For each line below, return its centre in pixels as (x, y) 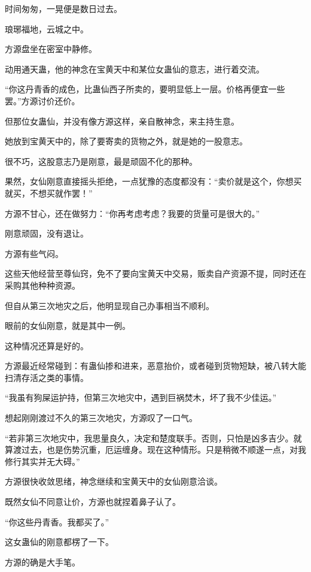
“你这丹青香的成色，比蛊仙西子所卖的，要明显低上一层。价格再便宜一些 (145, 89)
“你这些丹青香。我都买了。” (57, 521)
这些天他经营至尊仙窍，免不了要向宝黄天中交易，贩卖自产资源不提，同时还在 (155, 273)
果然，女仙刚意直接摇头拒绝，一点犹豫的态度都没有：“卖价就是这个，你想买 (153, 181)
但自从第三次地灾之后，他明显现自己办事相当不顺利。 (109, 305)
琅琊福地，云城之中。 (47, 28)
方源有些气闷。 (34, 253)
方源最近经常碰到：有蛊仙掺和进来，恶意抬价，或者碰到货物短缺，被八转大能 (155, 366)
